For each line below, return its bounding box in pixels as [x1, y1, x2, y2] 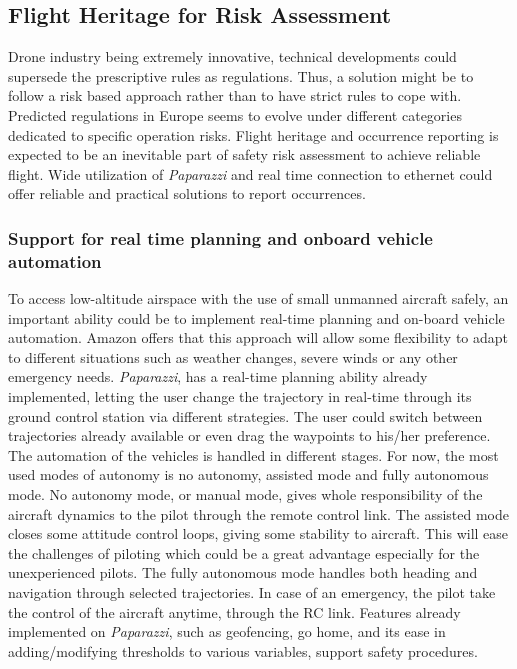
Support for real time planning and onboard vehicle [8, 225, 433, 250]
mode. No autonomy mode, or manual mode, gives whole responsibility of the [8, 484, 483, 505]
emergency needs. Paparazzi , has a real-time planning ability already [8, 366, 428, 387]
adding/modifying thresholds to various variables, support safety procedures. [8, 640, 478, 661]
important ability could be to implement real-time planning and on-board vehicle [8, 307, 505, 328]
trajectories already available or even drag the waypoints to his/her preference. [8, 425, 491, 446]
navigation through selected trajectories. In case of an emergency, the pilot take [8, 582, 496, 602]
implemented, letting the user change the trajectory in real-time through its [8, 386, 472, 407]
